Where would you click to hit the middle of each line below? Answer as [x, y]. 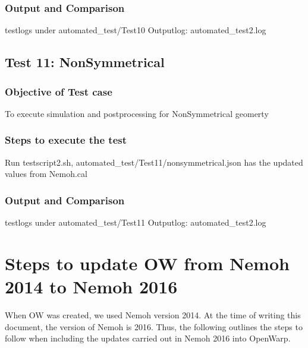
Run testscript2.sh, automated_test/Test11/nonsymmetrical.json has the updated [154, 162]
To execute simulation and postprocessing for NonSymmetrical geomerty [137, 113]
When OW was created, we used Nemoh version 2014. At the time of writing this [153, 314]
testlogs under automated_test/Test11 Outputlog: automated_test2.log [136, 222]
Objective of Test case [59, 91]
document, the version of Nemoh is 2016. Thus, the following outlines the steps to [154, 326]
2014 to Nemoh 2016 [91, 286]
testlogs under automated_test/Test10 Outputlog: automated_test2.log [136, 30]
